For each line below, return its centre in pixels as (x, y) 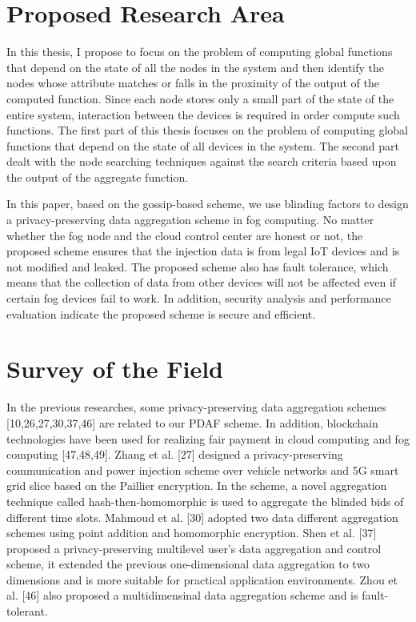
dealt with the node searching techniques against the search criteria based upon (202, 161)
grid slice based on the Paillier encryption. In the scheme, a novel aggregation (197, 486)
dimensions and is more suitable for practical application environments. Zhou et (202, 579)
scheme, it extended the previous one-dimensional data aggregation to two (188, 564)
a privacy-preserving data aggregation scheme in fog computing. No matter (190, 220)
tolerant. (27, 611)
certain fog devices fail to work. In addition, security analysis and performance (199, 298)
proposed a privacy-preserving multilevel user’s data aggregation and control (194, 548)
